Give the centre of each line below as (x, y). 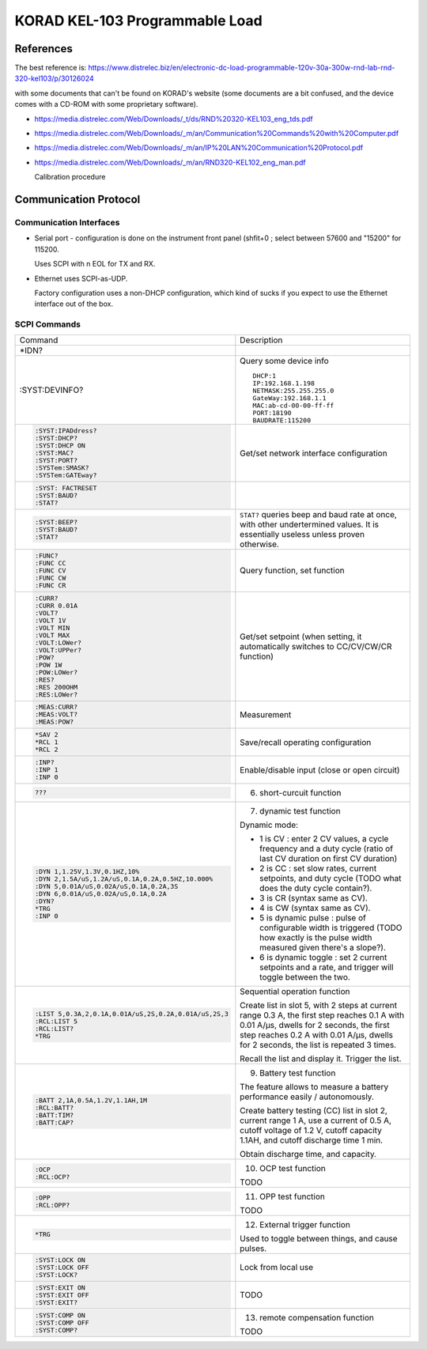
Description (261, 340)
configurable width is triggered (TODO (331, 928)
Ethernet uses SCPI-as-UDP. (81, 278)
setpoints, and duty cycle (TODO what (331, 878)
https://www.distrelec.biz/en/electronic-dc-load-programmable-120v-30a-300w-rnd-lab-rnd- (242, 68)
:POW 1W (48, 665)
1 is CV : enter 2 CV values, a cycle (324, 838)
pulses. (253, 1248)
